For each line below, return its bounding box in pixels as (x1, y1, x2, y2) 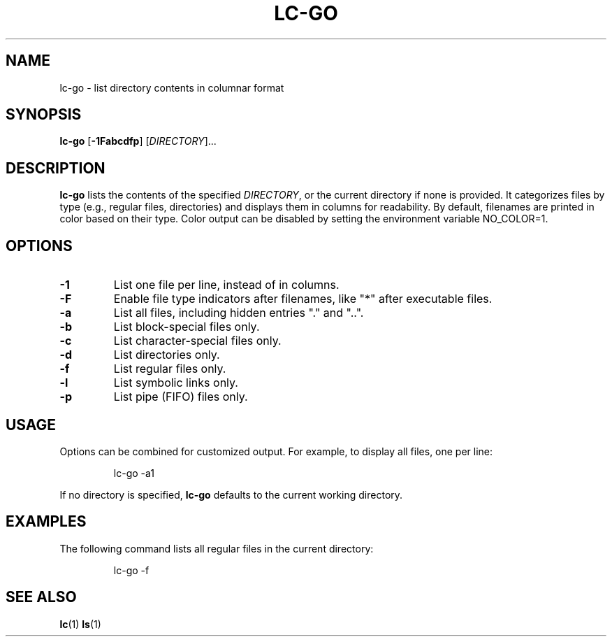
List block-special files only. (113, 320, 260, 334)
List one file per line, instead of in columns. (113, 278, 340, 292)
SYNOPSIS (6, 106, 82, 124)
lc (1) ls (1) (59, 618, 101, 630)
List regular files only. (113, 362, 226, 376)
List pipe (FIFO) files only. (113, 390, 248, 404)
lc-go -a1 (113, 466, 154, 479)
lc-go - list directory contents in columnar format (59, 81, 284, 94)
